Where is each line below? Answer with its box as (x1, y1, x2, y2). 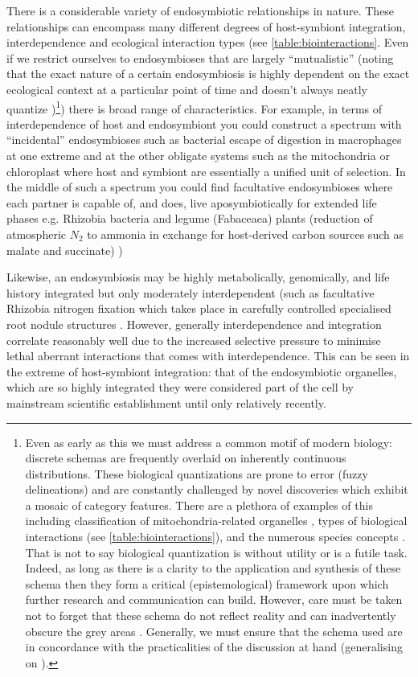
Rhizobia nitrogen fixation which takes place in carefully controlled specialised (6, 300, 391, 317)
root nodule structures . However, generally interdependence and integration (6, 315, 382, 332)
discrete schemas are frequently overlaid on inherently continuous (25, 449, 346, 466)
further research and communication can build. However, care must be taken (25, 591, 403, 608)
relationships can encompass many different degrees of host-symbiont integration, (6, 18, 406, 35)
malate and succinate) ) (6, 241, 123, 258)
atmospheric (6, 225, 67, 242)
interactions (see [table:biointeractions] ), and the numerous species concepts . (25, 528, 405, 545)
